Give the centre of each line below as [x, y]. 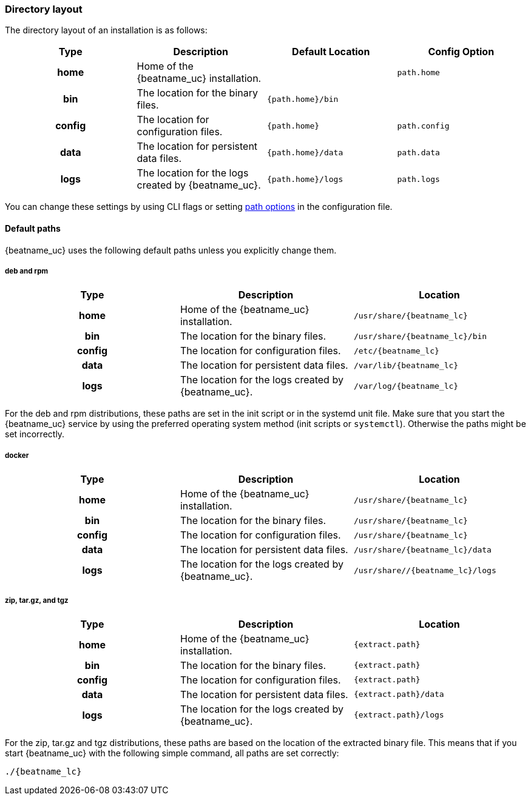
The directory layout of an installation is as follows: [106, 30]
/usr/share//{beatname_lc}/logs [425, 570]
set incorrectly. [35, 434]
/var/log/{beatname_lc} [406, 386]
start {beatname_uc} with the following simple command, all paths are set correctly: [172, 753]
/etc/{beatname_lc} [396, 351]
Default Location [331, 52]
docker [17, 455]
